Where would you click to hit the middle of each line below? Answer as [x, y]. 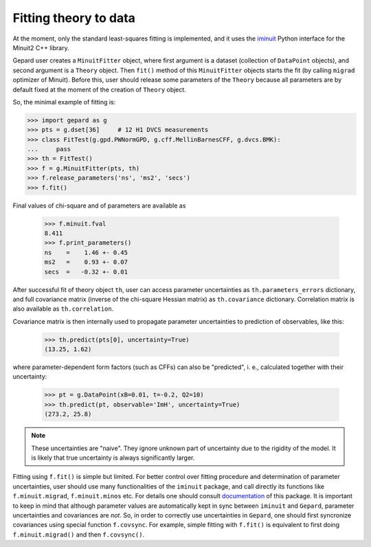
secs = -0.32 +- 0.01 [86, 272]
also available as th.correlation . [63, 309]
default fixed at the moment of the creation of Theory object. [100, 89]
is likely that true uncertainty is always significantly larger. [113, 458]
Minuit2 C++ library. [41, 47]
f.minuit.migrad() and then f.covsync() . [78, 534]
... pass [49, 149]
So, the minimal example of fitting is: [64, 102]
